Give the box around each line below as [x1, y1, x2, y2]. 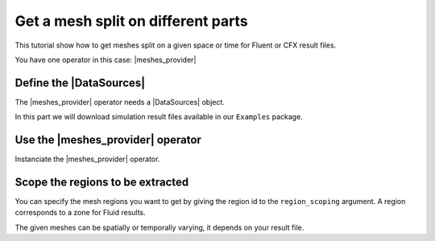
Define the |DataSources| [14, 76, 146, 89]
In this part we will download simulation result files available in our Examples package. [14, 112, 304, 122]
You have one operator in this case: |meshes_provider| [14, 55, 197, 64]
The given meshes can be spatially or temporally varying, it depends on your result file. [14, 222, 304, 232]
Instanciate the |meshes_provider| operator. [14, 154, 160, 164]
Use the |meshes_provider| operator [14, 133, 201, 147]
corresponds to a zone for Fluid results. [14, 208, 147, 218]
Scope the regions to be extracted [14, 175, 189, 189]
